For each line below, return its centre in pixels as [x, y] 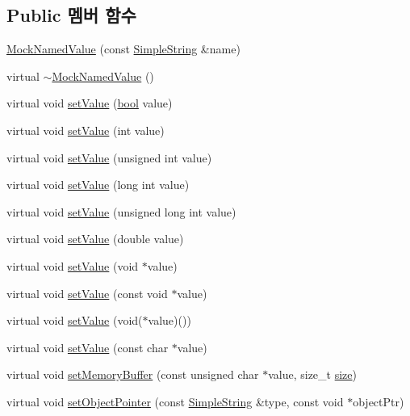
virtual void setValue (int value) [86, 130]
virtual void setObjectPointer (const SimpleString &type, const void [175, 401]
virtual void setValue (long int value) [98, 185]
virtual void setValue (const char [88, 347]
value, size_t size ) [312, 374]
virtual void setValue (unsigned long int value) [121, 211]
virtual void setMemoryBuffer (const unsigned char [133, 374]
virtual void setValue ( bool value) [90, 103]
